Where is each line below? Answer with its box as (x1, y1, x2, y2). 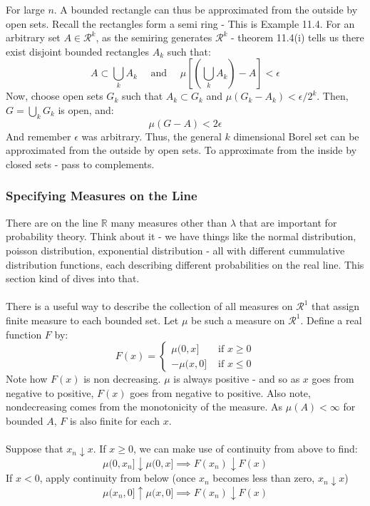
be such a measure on (191, 312, 285, 327)
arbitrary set (6, 30, 61, 45)
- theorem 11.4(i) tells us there (230, 30, 364, 45)
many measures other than (111, 215, 227, 229)
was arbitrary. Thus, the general (81, 128, 222, 143)
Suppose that (6, 441, 63, 456)
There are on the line (6, 215, 98, 229)
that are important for (239, 215, 337, 229)
